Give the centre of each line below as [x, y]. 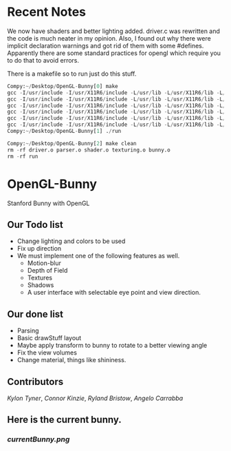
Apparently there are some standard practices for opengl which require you [114, 53]
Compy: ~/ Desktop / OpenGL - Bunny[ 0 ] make [63, 86]
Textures [40, 278]
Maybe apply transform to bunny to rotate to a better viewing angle [112, 346]
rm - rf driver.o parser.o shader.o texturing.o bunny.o [89, 150]
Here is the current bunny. [64, 420]
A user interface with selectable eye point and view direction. [114, 293]
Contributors [35, 382]
